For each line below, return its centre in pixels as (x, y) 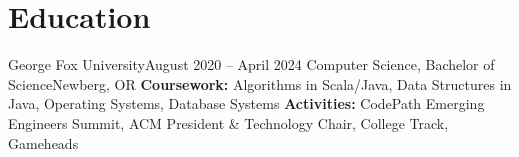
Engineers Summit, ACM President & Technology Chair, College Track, (228, 122)
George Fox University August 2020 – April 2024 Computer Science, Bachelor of (251, 64)
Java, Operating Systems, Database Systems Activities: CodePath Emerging (246, 103)
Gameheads (43, 142)
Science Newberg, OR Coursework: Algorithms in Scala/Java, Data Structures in (260, 83)
